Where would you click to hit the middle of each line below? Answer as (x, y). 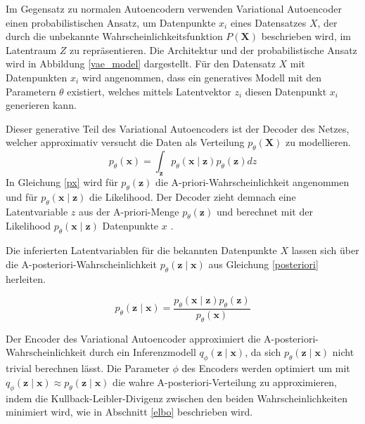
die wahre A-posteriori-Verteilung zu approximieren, (225, 382)
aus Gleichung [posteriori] (263, 264)
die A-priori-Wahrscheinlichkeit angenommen (252, 181)
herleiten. (26, 278)
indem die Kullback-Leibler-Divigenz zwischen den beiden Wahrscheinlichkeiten (177, 398)
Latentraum (31, 49)
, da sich (263, 352)
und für (22, 196)
